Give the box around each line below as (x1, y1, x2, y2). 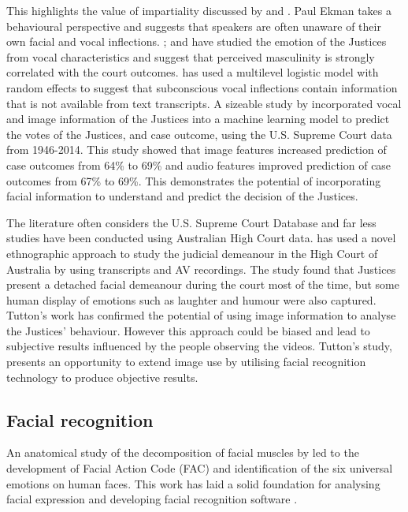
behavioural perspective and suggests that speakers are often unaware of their (6, 17, 381, 34)
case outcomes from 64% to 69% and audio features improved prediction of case (6, 156, 391, 173)
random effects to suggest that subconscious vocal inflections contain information (6, 79, 398, 95)
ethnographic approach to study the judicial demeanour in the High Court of (6, 245, 378, 261)
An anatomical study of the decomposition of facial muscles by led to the (6, 444, 359, 461)
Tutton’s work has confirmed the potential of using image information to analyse (6, 307, 396, 323)
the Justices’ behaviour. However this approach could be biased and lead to (6, 322, 370, 338)
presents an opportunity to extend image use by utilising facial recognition (6, 353, 366, 370)
